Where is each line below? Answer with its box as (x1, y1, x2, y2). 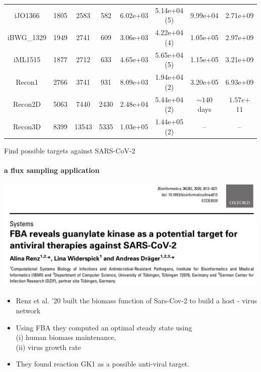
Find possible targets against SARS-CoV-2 (4, 145, 136, 155)
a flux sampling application (4, 164, 100, 175)
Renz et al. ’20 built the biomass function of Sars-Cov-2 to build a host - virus (16, 295, 257, 306)
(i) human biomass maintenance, (16, 332, 116, 342)
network (16, 305, 41, 315)
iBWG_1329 (8, 32, 47, 42)
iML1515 (13, 54, 41, 65)
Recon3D (13, 121, 41, 131)
